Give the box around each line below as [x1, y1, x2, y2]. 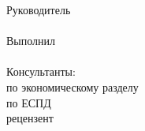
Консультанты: [6, 63, 76, 80]
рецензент [6, 110, 54, 126]
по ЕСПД [6, 94, 51, 110]
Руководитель [6, 2, 71, 17]
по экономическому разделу [6, 78, 139, 95]
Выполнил [6, 32, 56, 49]
